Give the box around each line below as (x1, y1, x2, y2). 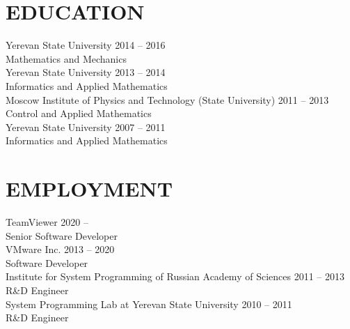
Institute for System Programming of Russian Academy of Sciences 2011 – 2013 (6, 269, 344, 284)
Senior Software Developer (6, 228, 118, 243)
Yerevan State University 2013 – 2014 (6, 65, 166, 79)
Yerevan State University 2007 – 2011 (6, 119, 166, 134)
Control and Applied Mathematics (6, 106, 152, 121)
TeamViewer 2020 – (6, 215, 89, 229)
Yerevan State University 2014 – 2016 (6, 38, 166, 52)
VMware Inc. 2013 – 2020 (6, 242, 115, 257)
